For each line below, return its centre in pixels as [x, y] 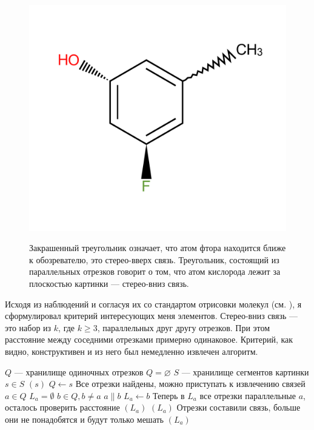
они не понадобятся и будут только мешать [85, 419]
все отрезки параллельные [248, 395]
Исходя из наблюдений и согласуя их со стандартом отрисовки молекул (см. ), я [153, 304]
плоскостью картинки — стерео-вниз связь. [109, 284]
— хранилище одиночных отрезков [79, 371]
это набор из [28, 327]
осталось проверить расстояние [62, 407]
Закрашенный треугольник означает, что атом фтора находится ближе [158, 248]
